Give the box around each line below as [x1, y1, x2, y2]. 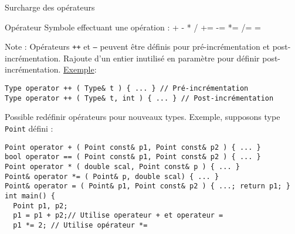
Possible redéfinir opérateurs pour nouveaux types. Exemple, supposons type [5, 111, 280, 123]
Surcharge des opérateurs [5, 1, 95, 13]
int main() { [5, 191, 55, 200]
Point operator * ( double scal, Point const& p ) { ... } [5, 162, 240, 171]
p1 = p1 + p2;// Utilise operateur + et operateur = [13, 211, 223, 220]
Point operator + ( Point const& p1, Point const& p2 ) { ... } [5, 143, 261, 152]
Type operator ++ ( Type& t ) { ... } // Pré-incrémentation [5, 84, 249, 93]
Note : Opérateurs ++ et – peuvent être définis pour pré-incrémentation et [5, 40, 270, 53]
